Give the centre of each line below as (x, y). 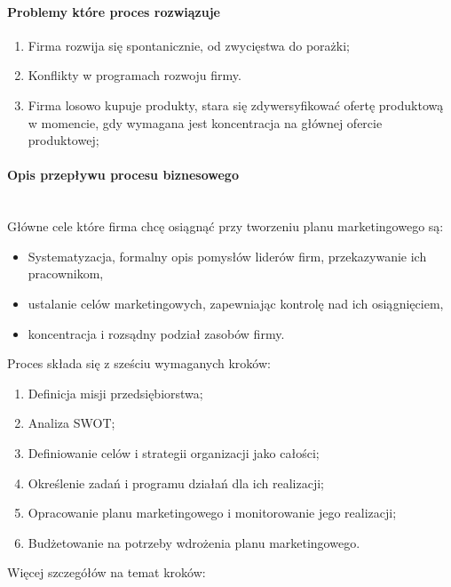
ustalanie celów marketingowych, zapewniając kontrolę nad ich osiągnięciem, (236, 303)
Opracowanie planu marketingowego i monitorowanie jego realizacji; (212, 513)
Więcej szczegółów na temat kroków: (107, 572)
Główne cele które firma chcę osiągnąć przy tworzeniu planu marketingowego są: (225, 226)
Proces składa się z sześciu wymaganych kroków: (139, 363)
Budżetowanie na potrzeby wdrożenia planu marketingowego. (194, 542)
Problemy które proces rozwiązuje (114, 11)
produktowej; (63, 140)
